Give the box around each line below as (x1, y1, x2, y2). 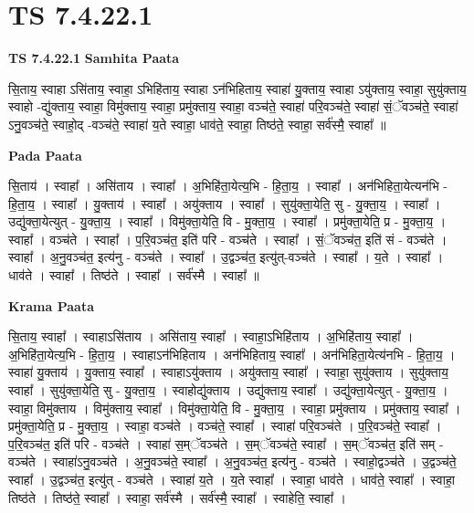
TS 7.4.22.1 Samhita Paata (8, 48, 180, 68)
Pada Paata (8, 145, 82, 164)
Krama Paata (8, 296, 94, 315)
